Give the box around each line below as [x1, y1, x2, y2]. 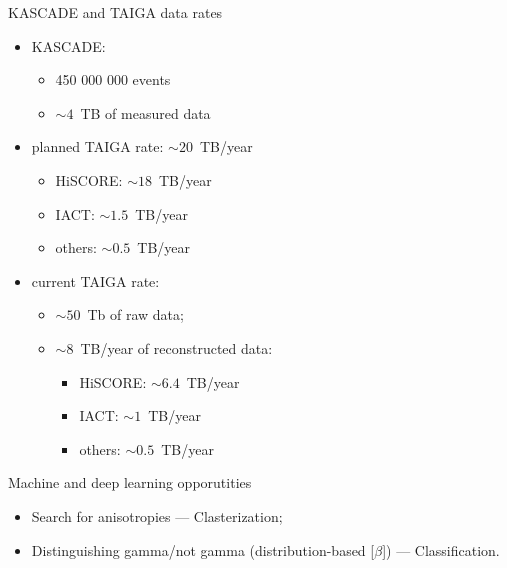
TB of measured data [80, 102, 211, 123]
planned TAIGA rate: [31, 136, 164, 157]
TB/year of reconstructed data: [80, 337, 273, 358]
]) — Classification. [382, 539, 500, 560]
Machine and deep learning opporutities [8, 472, 252, 493]
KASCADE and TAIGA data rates [8, 2, 223, 22]
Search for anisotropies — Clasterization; [31, 505, 283, 526]
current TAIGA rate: [31, 270, 160, 291]
